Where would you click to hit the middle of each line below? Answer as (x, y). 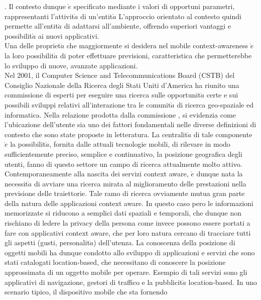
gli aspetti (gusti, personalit (47, 242)
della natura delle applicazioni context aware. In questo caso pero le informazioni (129, 203)
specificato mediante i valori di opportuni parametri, (154, 6)
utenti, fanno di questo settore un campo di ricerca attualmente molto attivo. (123, 164)
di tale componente (223, 134)
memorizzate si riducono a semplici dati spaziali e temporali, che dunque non (123, 213)
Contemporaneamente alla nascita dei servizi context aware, (97, 174)
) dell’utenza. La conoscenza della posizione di (164, 242)
